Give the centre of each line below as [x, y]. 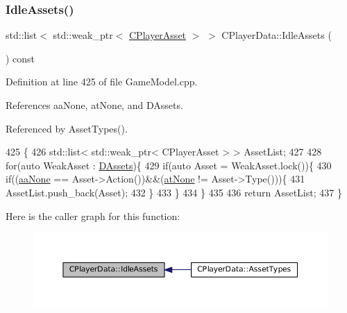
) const [20, 58]
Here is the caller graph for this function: [93, 215]
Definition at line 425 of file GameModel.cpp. [102, 82]
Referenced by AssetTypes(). [67, 128]
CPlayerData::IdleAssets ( [277, 35]
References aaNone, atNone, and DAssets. [94, 105]
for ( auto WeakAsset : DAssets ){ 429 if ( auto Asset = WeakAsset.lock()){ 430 [169, 165]
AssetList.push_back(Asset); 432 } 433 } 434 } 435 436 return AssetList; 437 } [174, 192]
